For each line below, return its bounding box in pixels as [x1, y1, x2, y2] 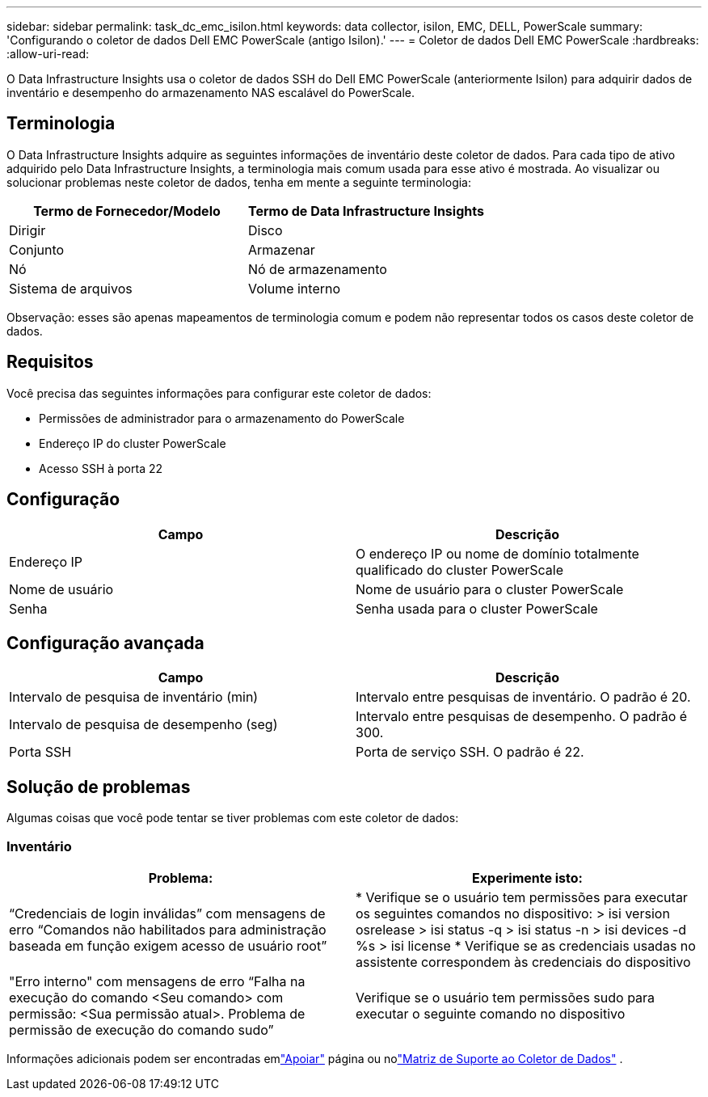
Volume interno [247, 280, 341, 297]
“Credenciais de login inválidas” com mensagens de [9, 905, 326, 922]
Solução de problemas [6, 776, 191, 797]
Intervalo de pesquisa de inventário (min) [9, 689, 259, 706]
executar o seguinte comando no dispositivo [356, 1005, 626, 1022]
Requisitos [6, 352, 94, 373]
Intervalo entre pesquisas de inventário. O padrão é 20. [356, 689, 691, 706]
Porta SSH [9, 744, 72, 761]
